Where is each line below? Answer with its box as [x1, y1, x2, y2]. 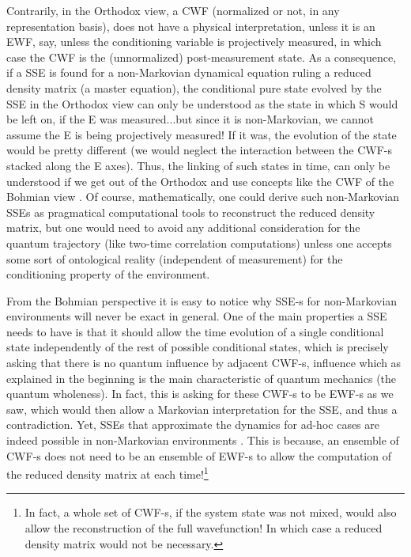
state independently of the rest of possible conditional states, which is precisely [6, 339, 389, 355]
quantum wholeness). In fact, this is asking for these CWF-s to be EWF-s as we [6, 385, 394, 402]
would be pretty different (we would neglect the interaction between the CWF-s [6, 142, 393, 158]
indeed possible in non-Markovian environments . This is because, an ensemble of [6, 432, 399, 449]
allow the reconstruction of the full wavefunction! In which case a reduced [25, 520, 383, 536]
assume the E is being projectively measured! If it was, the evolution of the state [6, 126, 397, 142]
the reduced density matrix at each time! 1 [6, 464, 209, 482]
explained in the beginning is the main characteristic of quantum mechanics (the [6, 369, 397, 386]
